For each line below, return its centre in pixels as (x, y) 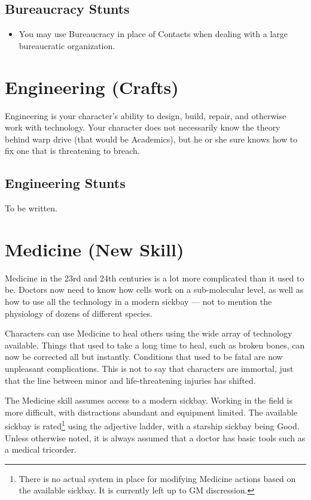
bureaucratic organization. (67, 45)
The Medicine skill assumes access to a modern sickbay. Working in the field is (149, 400)
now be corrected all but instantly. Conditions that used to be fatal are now (144, 357)
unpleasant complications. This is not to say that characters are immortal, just (149, 368)
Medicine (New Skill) (94, 249)
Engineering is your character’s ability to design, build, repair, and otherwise (146, 115)
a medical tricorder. (41, 449)
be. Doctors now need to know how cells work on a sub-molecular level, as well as (154, 290)
